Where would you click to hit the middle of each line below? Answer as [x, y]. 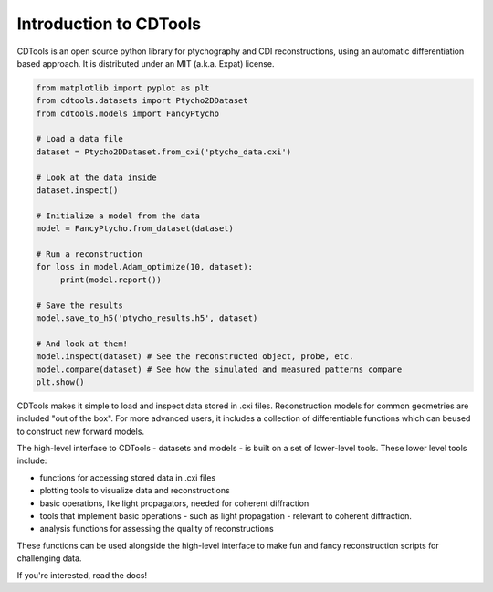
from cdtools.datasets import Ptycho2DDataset [142, 101]
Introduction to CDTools [109, 24]
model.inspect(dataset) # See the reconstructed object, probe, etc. [195, 357]
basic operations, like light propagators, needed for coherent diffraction [174, 503]
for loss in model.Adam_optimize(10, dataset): [144, 267]
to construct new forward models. [81, 431]
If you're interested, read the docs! [82, 575]
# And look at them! [82, 344]
